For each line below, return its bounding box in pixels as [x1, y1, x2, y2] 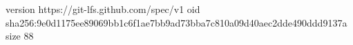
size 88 [6, 29, 34, 43]
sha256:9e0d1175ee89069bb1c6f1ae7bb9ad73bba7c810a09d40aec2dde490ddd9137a [6, 15, 347, 29]
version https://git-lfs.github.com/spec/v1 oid [6, 2, 200, 16]
